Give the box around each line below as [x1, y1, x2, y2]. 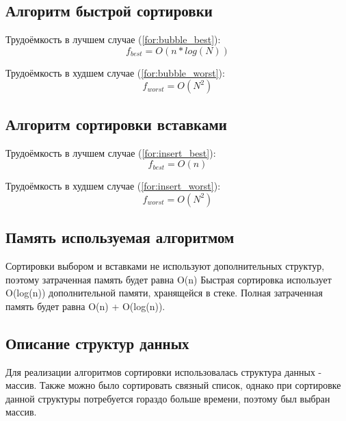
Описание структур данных [5, 332, 189, 353]
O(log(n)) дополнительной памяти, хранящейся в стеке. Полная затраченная [5, 285, 323, 300]
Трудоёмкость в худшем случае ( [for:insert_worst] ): [5, 179, 221, 193]
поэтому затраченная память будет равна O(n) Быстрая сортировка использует [5, 272, 332, 286]
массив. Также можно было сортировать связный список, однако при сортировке [5, 378, 341, 392]
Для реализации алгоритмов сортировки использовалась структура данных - [5, 364, 322, 379]
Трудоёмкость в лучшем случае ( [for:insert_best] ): [5, 145, 216, 160]
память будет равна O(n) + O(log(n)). [5, 298, 165, 313]
